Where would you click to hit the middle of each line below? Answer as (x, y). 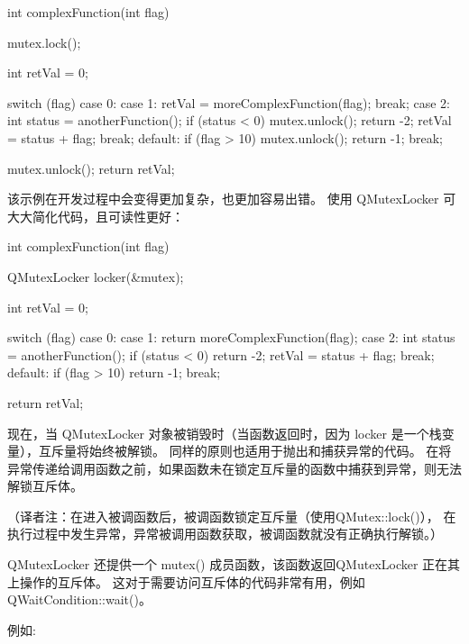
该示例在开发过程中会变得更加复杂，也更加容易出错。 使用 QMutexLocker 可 (232, 199)
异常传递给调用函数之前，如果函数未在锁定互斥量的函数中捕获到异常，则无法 (234, 468)
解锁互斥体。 (45, 486)
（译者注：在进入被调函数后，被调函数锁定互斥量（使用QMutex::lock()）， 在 (232, 516)
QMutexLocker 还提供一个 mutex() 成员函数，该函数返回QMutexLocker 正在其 (234, 564)
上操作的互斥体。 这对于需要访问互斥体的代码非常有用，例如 (186, 581)
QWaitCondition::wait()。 (79, 599)
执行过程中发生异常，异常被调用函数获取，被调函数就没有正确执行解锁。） (225, 534)
